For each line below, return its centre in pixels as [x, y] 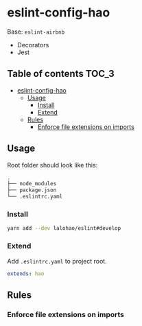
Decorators [33, 45]
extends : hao [26, 273]
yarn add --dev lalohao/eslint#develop [64, 229]
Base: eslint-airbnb [36, 32]
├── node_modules [32, 184]
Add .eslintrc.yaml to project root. [57, 261]
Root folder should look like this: [52, 165]
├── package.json [32, 190]
